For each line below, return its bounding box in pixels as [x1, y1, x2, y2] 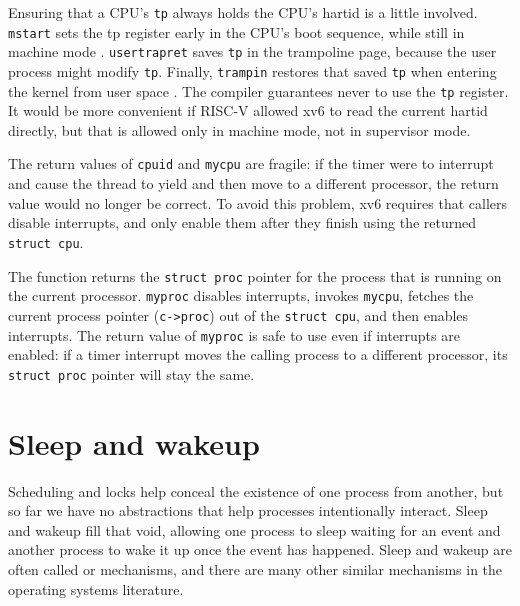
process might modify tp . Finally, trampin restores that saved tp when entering [8, 60, 497, 81]
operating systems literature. [8, 578, 184, 599]
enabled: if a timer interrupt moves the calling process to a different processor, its [8, 344, 508, 365]
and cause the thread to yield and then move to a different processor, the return [8, 173, 499, 194]
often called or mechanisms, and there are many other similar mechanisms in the [8, 558, 503, 579]
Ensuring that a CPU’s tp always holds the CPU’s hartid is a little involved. [8, 2, 478, 22]
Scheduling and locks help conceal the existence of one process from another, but [8, 480, 504, 501]
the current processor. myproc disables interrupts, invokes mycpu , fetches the [8, 285, 474, 306]
